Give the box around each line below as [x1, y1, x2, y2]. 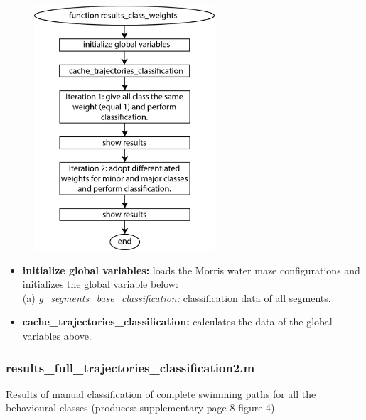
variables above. [22, 328, 92, 343]
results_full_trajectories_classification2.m [6, 358, 255, 376]
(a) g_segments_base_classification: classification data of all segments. [22, 290, 331, 305]
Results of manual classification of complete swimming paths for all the [6, 386, 316, 401]
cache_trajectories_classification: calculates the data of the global [22, 314, 333, 329]
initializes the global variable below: [22, 276, 178, 291]
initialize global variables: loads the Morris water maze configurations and [22, 262, 360, 277]
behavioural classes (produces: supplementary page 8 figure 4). [6, 400, 278, 415]
